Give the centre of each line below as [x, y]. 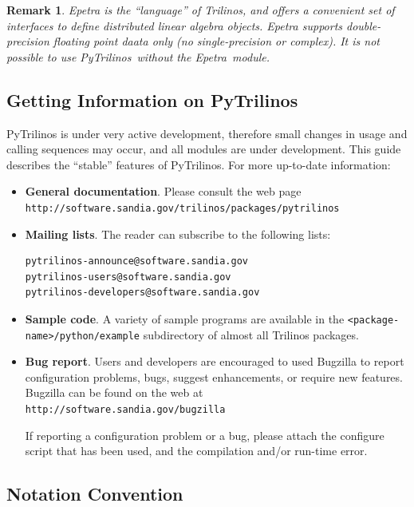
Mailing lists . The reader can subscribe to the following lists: [178, 234]
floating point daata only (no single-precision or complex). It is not [216, 41]
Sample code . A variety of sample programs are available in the [185, 318]
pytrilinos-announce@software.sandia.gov [136, 261]
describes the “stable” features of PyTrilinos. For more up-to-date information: [199, 164]
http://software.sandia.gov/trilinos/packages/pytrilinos [182, 208]
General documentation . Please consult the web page [163, 191]
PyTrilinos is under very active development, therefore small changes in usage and [207, 133]
